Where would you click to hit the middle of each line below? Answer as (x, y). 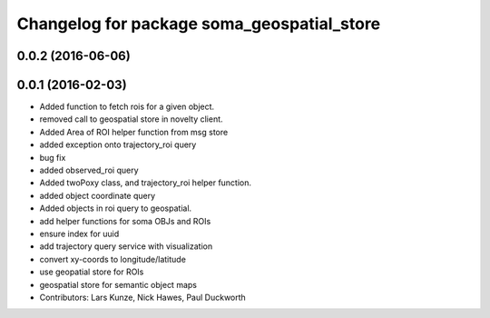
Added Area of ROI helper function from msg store (134, 132)
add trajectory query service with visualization (126, 246)
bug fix (53, 157)
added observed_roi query (89, 170)
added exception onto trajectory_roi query (118, 144)
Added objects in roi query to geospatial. (116, 208)
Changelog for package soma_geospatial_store (199, 24)
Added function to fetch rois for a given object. (127, 107)
